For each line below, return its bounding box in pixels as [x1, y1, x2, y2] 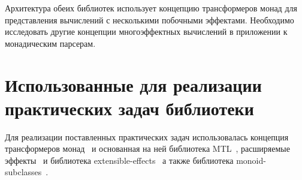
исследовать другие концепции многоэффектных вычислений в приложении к [5, 25, 288, 38]
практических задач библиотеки [5, 95, 254, 120]
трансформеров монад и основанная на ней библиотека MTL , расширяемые [5, 142, 290, 155]
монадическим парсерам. [5, 37, 96, 49]
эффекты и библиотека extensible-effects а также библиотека [5, 154, 234, 166]
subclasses [5, 166, 42, 178]
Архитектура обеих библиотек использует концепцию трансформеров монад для [5, 2, 297, 14]
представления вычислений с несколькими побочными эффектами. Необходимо [5, 13, 294, 26]
